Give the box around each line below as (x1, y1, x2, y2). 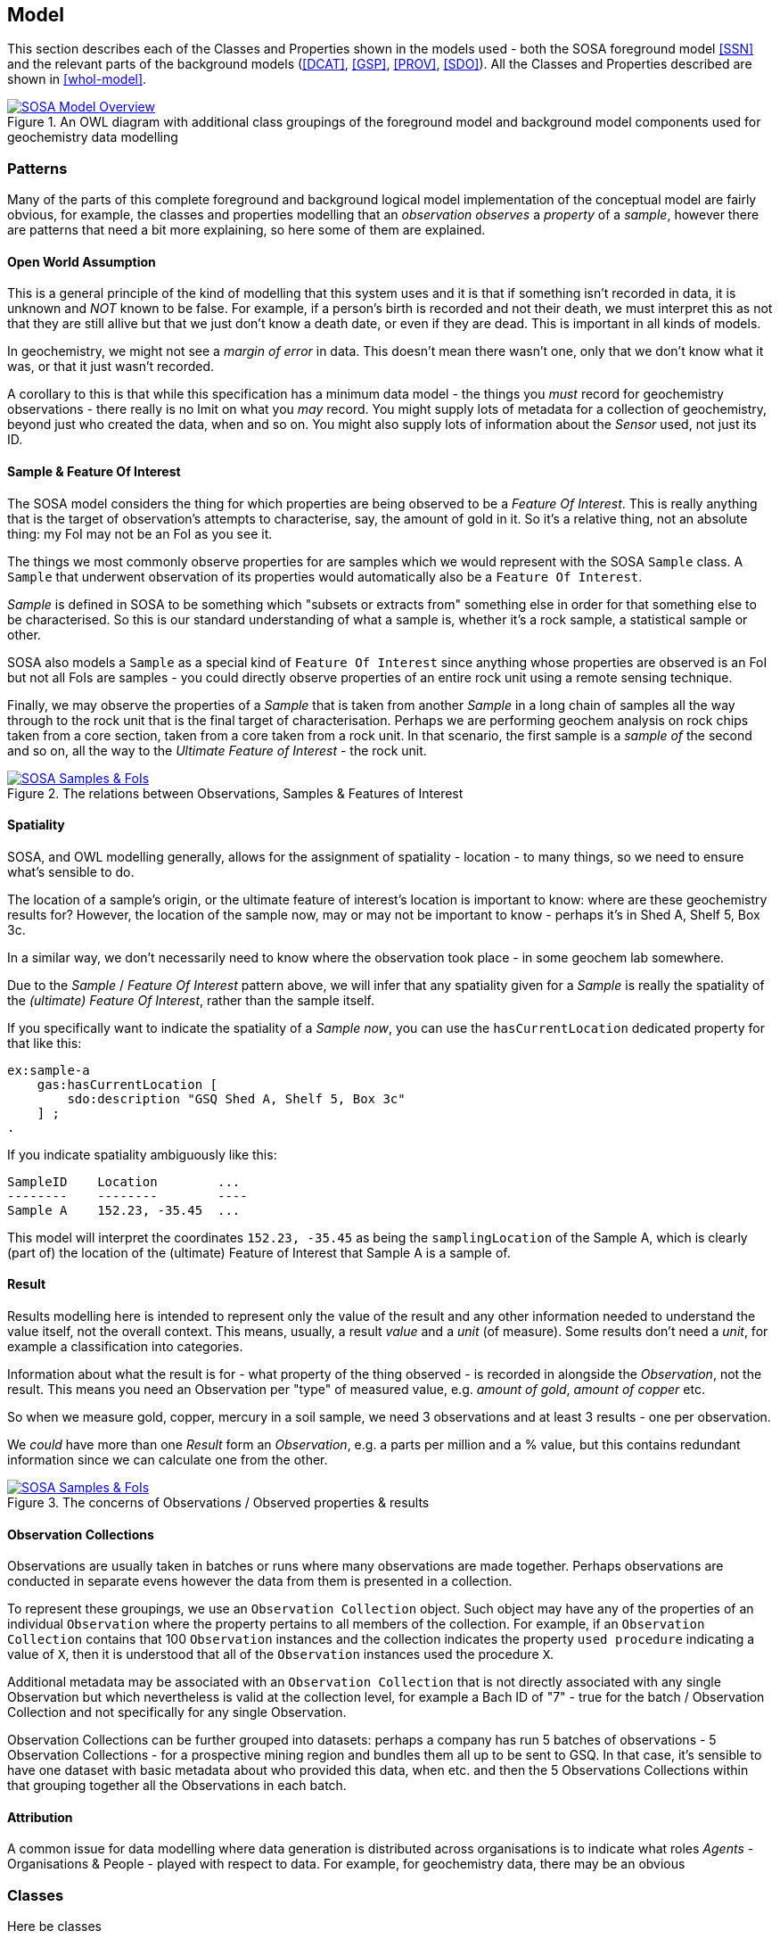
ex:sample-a (7, 1062, 90, 1077)
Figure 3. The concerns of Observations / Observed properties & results (7, 1495, 430, 1511)
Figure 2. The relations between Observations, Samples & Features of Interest (7, 785, 464, 801)
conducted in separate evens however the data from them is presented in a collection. (7, 1573, 513, 1589)
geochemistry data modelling (7, 129, 178, 145)
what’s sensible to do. (7, 863, 135, 879)
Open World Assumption (7, 253, 156, 269)
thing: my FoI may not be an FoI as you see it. (7, 525, 273, 541)
